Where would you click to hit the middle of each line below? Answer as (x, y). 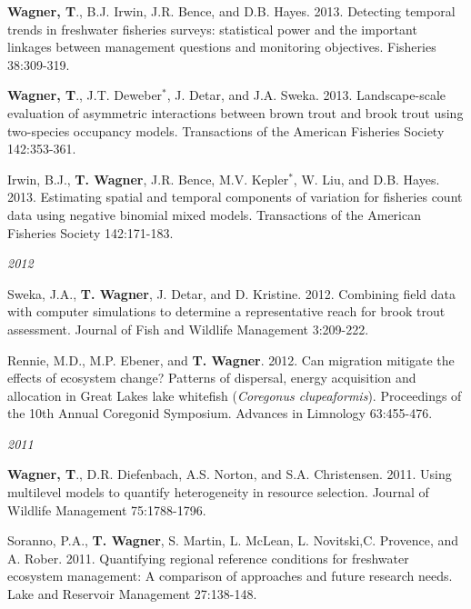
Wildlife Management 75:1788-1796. (107, 509)
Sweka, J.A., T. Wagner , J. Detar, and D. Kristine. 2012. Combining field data (232, 293)
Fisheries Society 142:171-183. (90, 232)
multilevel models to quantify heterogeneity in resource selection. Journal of (218, 492)
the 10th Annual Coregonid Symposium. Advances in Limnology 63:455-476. (220, 413)
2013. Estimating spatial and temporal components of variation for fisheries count (235, 197)
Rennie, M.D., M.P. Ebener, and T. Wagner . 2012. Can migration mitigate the (231, 359)
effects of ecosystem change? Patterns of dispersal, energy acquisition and (212, 378)
